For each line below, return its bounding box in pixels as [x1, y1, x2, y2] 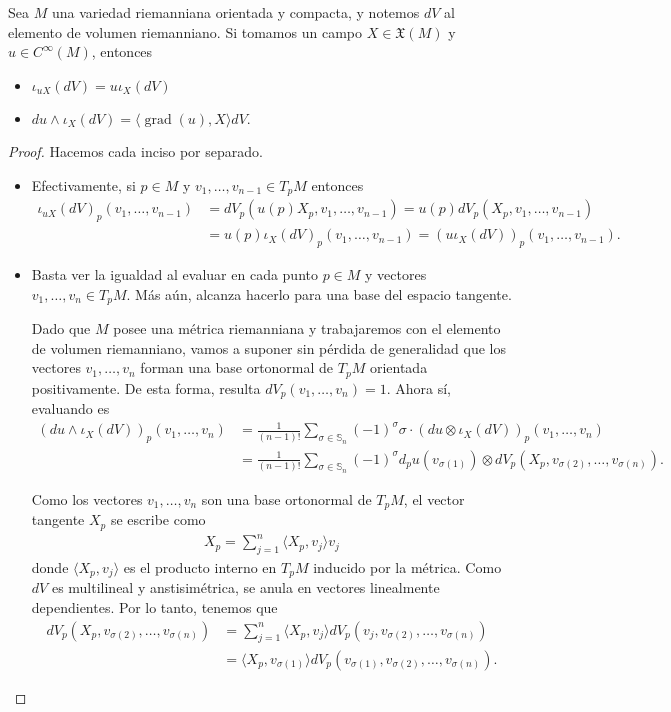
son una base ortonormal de [201, 488, 372, 509]
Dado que [31, 318, 91, 339]
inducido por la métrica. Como [313, 557, 502, 578]
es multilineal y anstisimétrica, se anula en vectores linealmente [51, 577, 440, 598]
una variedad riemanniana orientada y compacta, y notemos [51, 2, 420, 22]
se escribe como [110, 509, 206, 530]
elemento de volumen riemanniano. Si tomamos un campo [8, 21, 362, 42]
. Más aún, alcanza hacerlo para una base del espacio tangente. [126, 283, 512, 304]
